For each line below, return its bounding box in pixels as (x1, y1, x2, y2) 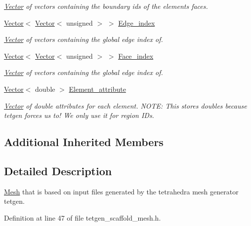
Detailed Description (4, 163, 112, 178)
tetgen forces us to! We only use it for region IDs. (4, 110, 154, 120)
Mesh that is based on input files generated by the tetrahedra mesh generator (4, 186, 239, 196)
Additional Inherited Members (4, 134, 164, 150)
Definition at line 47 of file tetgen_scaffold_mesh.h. (4, 212, 161, 223)
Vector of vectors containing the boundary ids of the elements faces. (4, 1, 208, 11)
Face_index (118, 50, 154, 61)
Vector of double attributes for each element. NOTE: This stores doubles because (4, 100, 247, 111)
